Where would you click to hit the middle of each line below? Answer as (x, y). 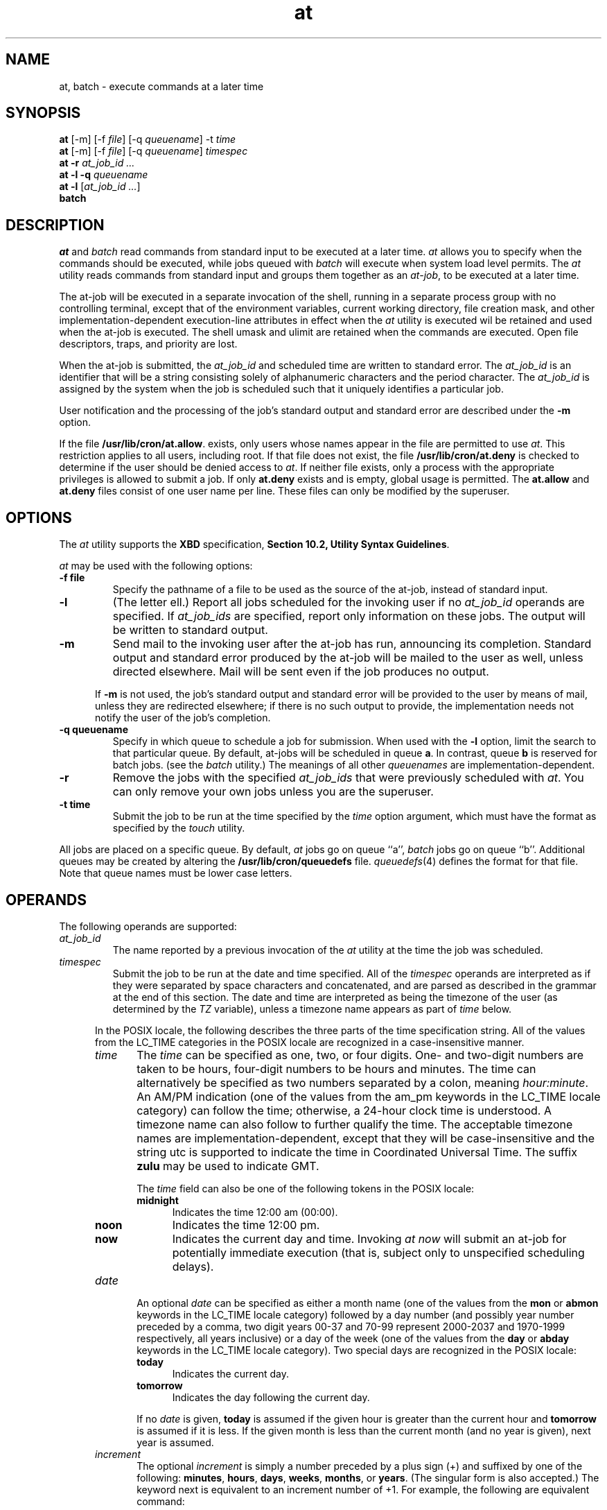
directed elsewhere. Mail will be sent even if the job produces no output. (301, 672)
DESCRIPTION (55, 225)
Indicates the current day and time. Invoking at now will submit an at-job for (369, 1238)
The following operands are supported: (148, 926)
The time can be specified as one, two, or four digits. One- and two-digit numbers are (360, 1055)
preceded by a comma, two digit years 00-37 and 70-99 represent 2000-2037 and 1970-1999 (351, 1326)
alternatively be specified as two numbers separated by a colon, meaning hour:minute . (363, 1082)
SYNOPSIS (43, 113)
